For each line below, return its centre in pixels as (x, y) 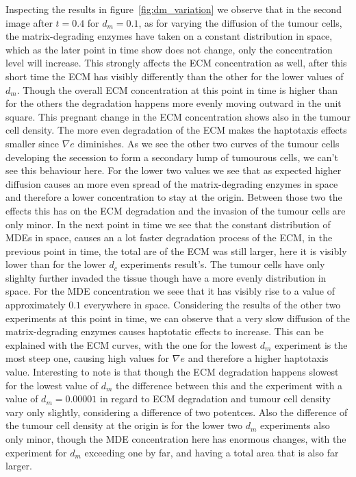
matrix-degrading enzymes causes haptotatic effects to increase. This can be (165, 331)
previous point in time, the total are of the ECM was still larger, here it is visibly (176, 250)
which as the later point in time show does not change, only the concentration (169, 49)
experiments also (295, 425)
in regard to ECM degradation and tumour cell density (215, 399)
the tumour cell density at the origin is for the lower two (124, 425)
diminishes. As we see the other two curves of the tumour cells (208, 143)
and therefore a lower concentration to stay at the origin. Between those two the (174, 197)
